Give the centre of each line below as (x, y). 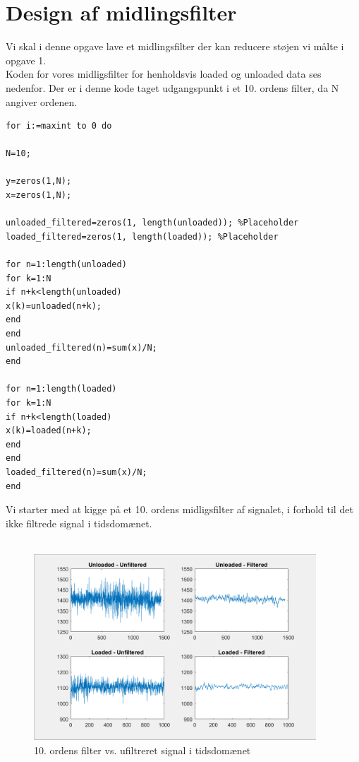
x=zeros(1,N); (39, 195)
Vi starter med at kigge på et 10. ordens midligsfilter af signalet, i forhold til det (179, 509)
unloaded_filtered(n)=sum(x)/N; (81, 347)
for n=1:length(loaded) (61, 389)
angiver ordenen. (42, 101)
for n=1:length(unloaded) (66, 265)
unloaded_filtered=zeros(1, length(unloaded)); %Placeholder (152, 223)
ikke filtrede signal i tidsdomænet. (79, 523)
